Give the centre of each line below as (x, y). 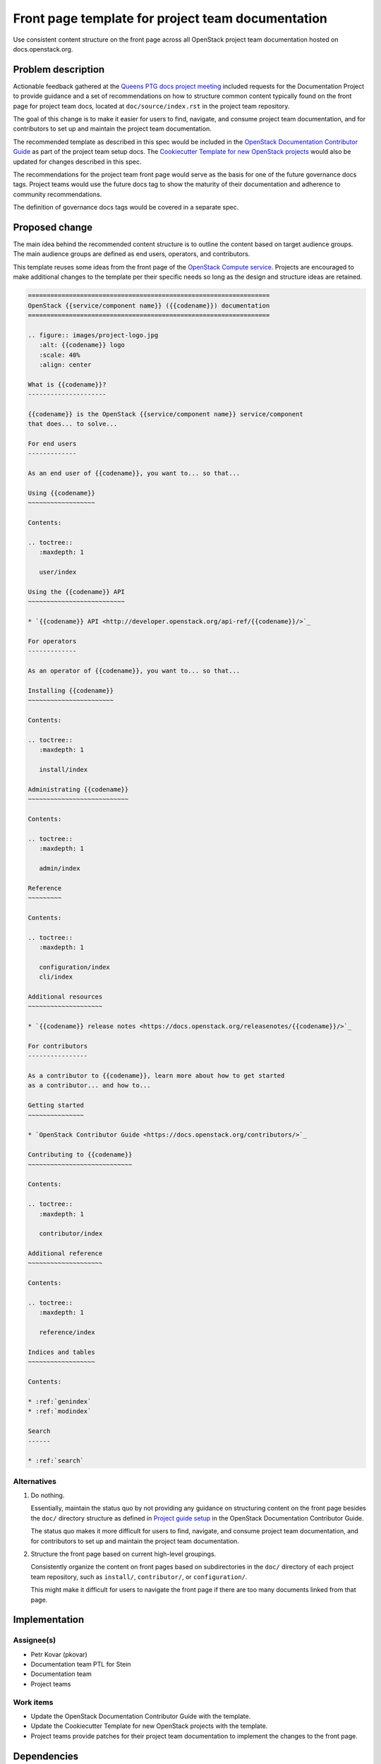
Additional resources (65, 996)
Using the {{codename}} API (76, 592)
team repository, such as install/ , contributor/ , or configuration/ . (139, 1576)
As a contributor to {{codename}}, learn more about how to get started (156, 1076)
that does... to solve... (73, 424)
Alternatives (35, 1481)
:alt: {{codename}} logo (82, 345)
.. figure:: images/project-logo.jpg (93, 335)
